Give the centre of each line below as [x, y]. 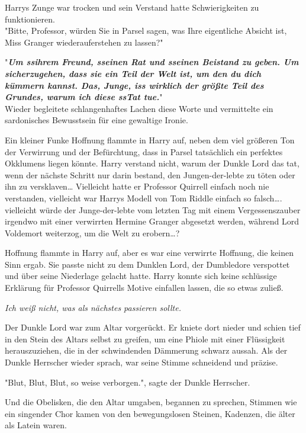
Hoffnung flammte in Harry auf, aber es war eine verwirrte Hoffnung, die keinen [149, 253]
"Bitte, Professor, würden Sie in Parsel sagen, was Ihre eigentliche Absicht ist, [146, 31]
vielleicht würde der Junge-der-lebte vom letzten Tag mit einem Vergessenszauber [153, 209]
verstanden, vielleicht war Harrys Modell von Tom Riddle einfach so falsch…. [144, 198]
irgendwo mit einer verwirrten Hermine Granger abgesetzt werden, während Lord [152, 221]
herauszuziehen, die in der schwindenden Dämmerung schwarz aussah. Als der [146, 350]
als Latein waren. [36, 425]
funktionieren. [30, 19]
